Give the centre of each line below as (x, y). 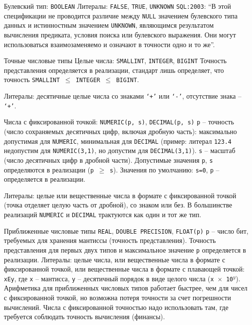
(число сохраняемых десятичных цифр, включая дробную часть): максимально (120, 131)
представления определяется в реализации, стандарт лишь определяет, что (114, 70)
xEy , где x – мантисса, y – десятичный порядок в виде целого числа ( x (109, 278)
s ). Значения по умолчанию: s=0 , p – (165, 169)
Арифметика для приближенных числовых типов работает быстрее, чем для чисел (126, 288)
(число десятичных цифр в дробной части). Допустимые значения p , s (109, 160)
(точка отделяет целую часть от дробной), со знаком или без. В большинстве (118, 205)
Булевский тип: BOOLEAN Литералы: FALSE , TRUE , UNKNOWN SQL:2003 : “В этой (118, 6)
